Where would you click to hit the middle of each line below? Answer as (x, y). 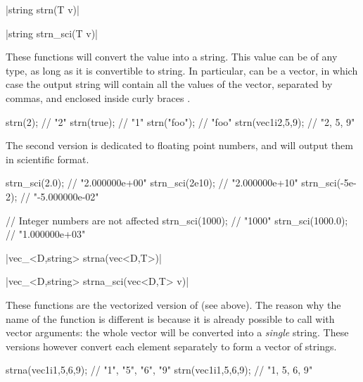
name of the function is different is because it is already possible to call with (170, 318)
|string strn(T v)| (43, 9)
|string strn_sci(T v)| (52, 33)
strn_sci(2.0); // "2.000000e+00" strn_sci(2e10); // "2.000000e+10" (152, 183)
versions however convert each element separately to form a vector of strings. (171, 346)
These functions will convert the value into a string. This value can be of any (172, 57)
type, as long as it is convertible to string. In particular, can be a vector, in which (182, 70)
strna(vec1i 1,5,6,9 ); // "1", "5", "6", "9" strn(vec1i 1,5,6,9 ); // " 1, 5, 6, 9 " (159, 370)
